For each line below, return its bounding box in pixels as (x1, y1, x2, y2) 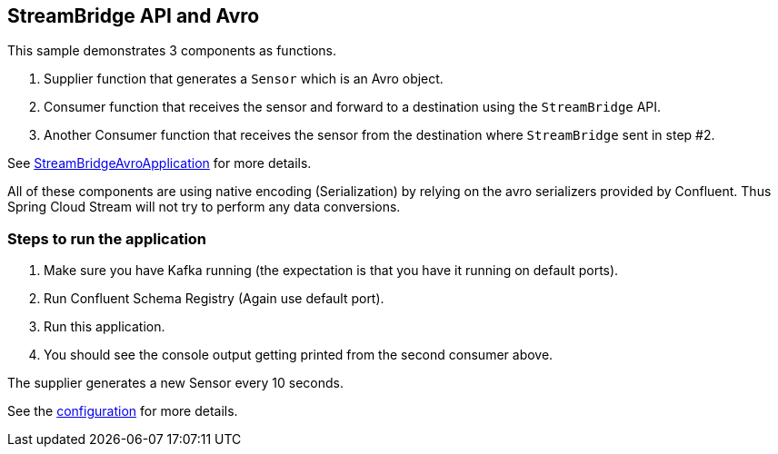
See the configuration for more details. (7, 403, 238, 419)
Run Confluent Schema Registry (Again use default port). (44, 291, 384, 307)
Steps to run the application (7, 229, 207, 248)
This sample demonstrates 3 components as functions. (7, 43, 336, 59)
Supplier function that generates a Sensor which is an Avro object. (44, 71, 444, 87)
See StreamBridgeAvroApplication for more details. (7, 155, 312, 172)
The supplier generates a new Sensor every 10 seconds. (7, 375, 344, 391)
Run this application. (44, 319, 165, 335)
